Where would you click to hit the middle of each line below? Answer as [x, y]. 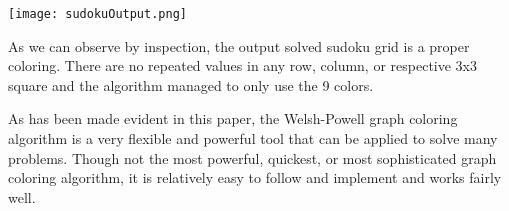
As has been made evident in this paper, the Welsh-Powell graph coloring [233, 118]
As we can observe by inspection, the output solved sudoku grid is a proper [239, 45]
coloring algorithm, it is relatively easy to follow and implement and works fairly [255, 177]
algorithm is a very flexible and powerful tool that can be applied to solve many [253, 138]
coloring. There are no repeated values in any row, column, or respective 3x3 [243, 65]
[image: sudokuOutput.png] [97, 14]
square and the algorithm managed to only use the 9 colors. [191, 84]
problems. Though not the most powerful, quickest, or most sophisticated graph [252, 157]
